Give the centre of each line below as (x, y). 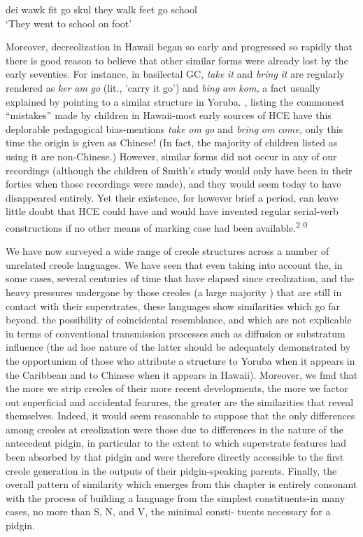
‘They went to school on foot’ (69, 23)
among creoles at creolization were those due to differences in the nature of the (175, 429)
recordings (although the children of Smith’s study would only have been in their (179, 170)
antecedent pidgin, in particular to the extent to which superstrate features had (176, 443)
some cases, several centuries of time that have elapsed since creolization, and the (180, 278)
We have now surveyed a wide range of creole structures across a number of (168, 251)
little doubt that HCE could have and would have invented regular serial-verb (172, 211)
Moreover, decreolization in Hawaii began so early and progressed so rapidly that (179, 47)
